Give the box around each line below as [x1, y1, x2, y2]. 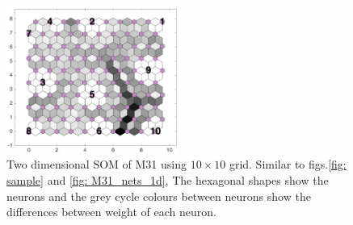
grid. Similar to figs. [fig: [229, 156, 347, 173]
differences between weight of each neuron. [6, 203, 216, 220]
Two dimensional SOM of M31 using [6, 156, 187, 173]
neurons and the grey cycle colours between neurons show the [6, 187, 311, 204]
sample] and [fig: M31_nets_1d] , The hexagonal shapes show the [6, 171, 329, 188]
